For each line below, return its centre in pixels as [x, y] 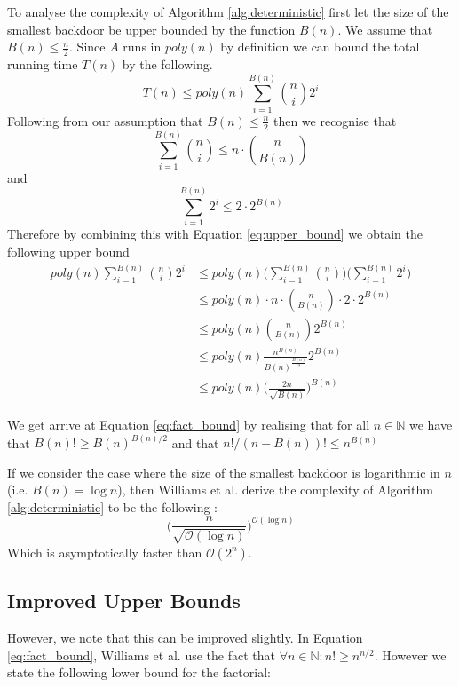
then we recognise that [335, 120]
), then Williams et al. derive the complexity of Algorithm [275, 490]
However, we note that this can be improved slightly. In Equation [185, 638]
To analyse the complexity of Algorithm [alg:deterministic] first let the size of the [228, 12]
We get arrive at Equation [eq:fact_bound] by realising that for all [189, 424]
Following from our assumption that [105, 120]
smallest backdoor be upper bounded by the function [151, 29]
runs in [142, 47]
